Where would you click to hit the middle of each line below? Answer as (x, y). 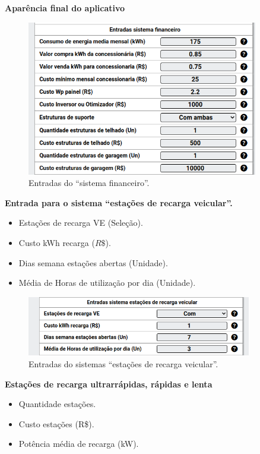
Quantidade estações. (57, 404)
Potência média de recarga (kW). (79, 444)
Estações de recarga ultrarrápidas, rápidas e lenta (109, 384)
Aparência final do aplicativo (65, 8)
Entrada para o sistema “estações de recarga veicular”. (119, 202)
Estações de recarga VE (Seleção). (81, 223)
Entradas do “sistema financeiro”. (89, 183)
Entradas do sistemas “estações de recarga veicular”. (123, 364)
